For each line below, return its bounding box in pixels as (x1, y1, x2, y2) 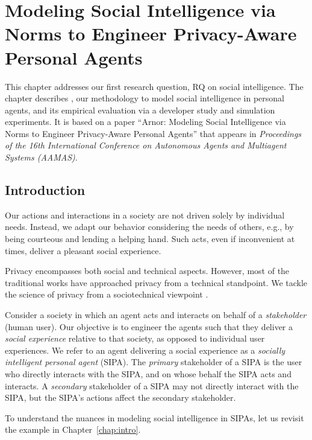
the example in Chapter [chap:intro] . (5, 423, 141, 436)
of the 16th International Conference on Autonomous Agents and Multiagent (5, 139, 287, 151)
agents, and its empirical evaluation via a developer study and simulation (5, 103, 275, 116)
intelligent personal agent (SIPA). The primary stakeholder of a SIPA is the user (5, 356, 302, 368)
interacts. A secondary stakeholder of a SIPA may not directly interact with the (5, 379, 299, 392)
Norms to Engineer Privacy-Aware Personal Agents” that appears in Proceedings (5, 127, 302, 139)
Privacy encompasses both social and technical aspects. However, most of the (5, 264, 290, 277)
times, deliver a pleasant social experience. (5, 244, 161, 257)
